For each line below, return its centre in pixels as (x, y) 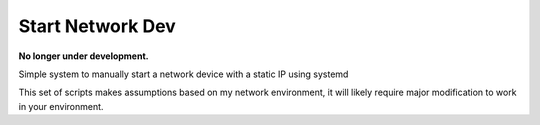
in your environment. (61, 106)
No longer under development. (83, 56)
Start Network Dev (97, 26)
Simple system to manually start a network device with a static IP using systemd (183, 74)
